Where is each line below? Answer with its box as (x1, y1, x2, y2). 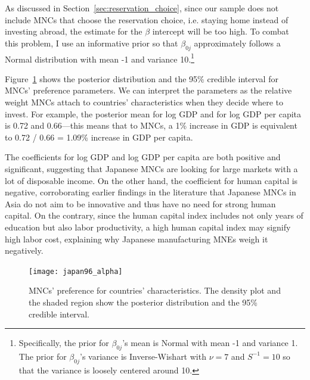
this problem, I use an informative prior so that (5, 36, 178, 49)
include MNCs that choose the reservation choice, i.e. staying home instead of (5, 13, 289, 26)
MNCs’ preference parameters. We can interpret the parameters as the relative (5, 84, 292, 96)
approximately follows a (194, 36, 281, 49)
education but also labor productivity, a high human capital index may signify (5, 220, 291, 233)
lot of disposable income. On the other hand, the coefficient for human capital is (5, 174, 298, 186)
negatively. (5, 244, 44, 257)
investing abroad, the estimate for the (5, 25, 142, 38)
